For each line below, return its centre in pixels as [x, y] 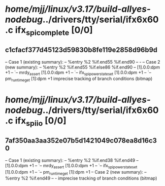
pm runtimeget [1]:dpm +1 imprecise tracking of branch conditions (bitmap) [79, 79]
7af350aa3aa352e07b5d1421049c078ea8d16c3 [81, 141]
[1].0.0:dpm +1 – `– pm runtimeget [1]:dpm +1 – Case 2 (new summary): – [76, 172]
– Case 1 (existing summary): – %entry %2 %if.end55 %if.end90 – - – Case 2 [83, 62]
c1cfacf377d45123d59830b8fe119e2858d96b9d [81, 50]
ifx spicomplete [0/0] [54, 31]
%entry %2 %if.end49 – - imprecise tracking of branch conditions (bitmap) [81, 178]
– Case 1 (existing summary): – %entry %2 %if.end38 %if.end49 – [72, 160]
